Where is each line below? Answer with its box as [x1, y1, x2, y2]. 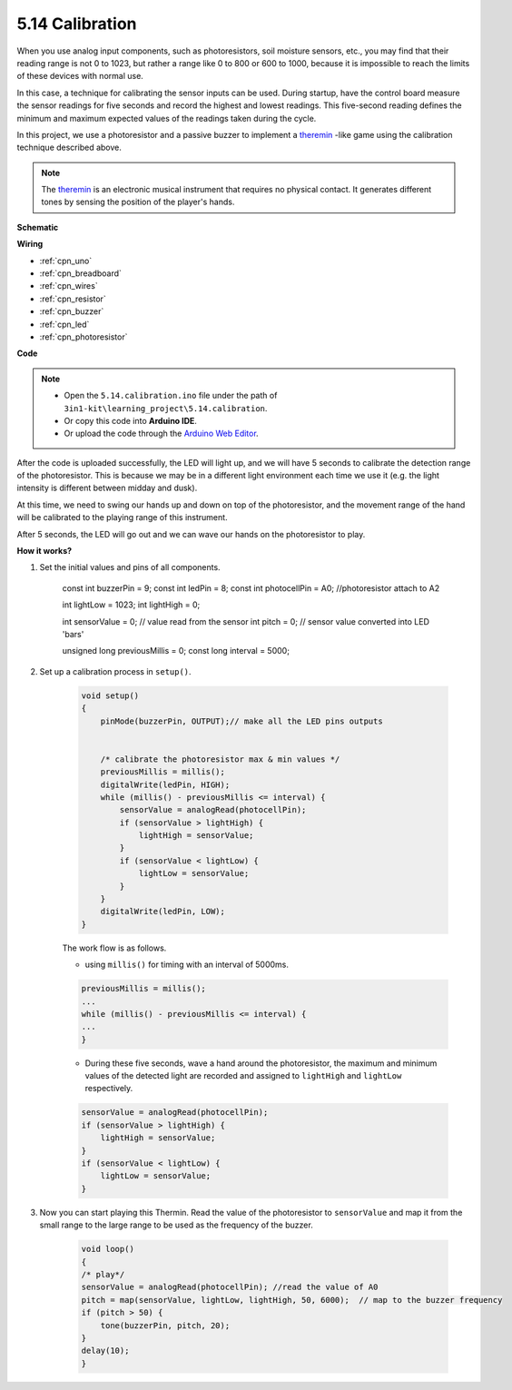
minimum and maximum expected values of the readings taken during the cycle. [16, 113, 317, 123]
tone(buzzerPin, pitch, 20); [100, 1320, 231, 1330]
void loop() [81, 1244, 135, 1255]
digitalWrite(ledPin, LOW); [100, 906, 226, 917]
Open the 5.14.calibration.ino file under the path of [64, 390, 278, 401]
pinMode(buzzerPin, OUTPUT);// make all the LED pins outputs [100, 715, 383, 726]
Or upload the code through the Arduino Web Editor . [64, 428, 259, 439]
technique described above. [16, 142, 123, 153]
